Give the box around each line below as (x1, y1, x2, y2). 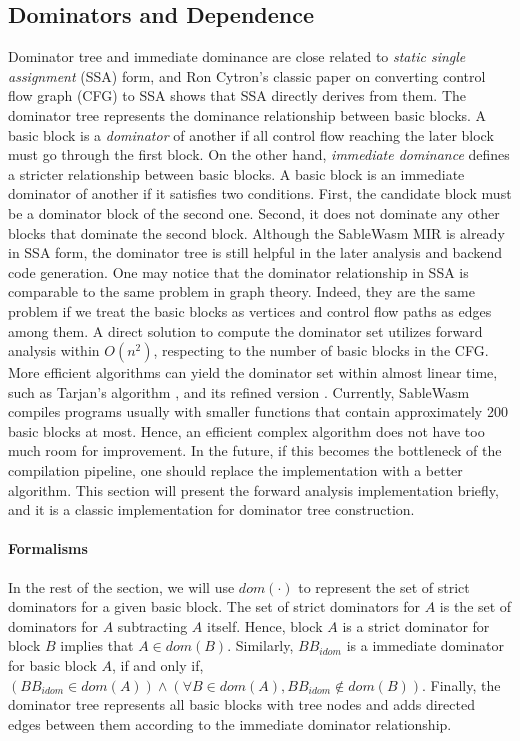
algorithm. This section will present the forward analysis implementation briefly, (8, 479, 499, 500)
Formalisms (8, 538, 88, 559)
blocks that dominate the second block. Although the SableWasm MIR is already (8, 222, 505, 243)
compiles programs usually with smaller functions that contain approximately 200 (8, 401, 508, 422)
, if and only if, (111, 655, 204, 676)
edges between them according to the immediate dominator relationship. (8, 713, 452, 734)
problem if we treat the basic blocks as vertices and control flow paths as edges (8, 300, 492, 321)
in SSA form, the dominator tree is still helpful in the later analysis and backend (8, 242, 503, 263)
